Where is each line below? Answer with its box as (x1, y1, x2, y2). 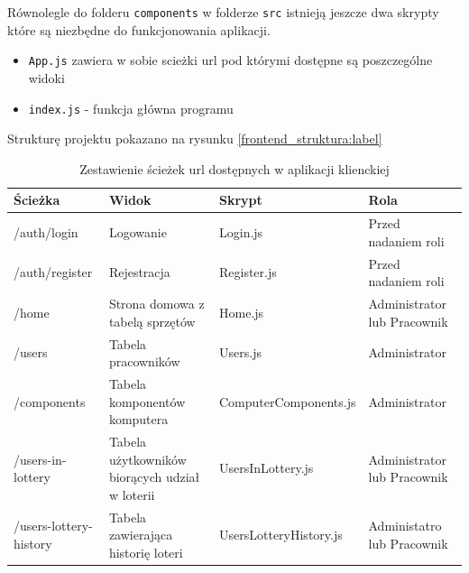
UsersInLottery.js (219, 458, 314, 477)
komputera (108, 410, 169, 429)
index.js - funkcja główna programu (28, 98, 234, 117)
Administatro (368, 516, 442, 535)
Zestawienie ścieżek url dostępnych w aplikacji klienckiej (79, 159, 390, 178)
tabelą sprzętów (108, 311, 196, 330)
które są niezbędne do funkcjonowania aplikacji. (7, 20, 271, 39)
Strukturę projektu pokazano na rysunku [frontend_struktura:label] (7, 129, 382, 148)
